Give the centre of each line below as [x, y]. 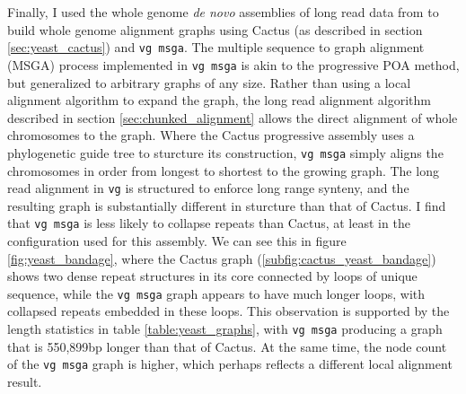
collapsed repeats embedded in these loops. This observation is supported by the [229, 311]
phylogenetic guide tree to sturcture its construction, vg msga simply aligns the [225, 152]
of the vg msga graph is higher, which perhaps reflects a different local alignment [230, 364]
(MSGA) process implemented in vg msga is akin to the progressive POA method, [233, 64]
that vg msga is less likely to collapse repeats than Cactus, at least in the [209, 223]
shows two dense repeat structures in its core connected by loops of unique [212, 276]
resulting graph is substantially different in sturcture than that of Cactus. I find [227, 205]
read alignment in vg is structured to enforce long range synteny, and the [208, 188]
